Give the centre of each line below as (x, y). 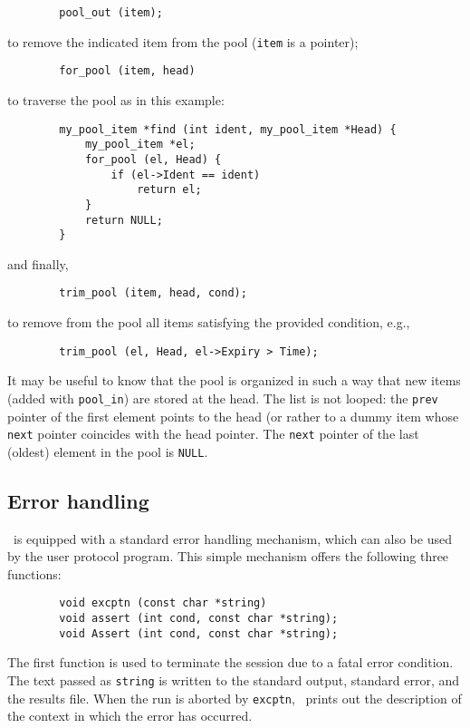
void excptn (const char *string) (163, 603)
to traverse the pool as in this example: (116, 99)
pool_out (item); (111, 13)
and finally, (38, 263)
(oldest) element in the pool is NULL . (108, 451)
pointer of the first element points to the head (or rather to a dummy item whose (233, 416)
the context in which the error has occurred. (130, 716)
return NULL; (124, 220)
